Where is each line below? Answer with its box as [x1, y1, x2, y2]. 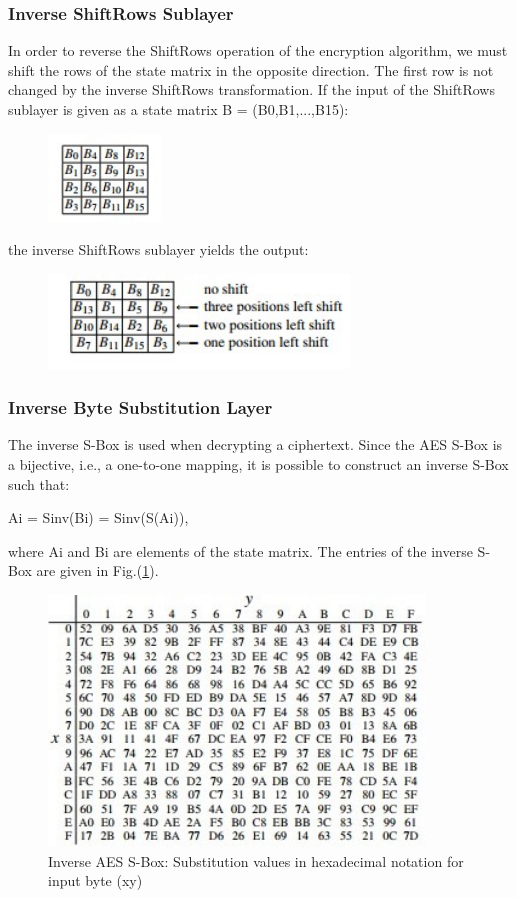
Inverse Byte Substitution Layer [8, 395, 273, 420]
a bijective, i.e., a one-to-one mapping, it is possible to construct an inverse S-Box [8, 454, 509, 474]
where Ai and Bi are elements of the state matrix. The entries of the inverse [8, 540, 473, 561]
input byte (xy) [48, 870, 143, 891]
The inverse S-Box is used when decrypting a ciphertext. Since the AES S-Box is [8, 434, 503, 455]
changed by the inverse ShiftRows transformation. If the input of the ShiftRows [8, 79, 495, 100]
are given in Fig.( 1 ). [36, 560, 159, 581]
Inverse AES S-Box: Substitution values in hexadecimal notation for [48, 850, 464, 871]
